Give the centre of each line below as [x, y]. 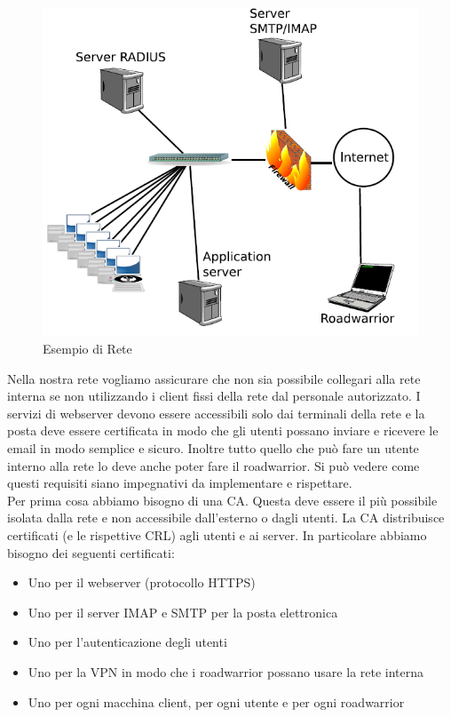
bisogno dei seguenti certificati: [91, 552]
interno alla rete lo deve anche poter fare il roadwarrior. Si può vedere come [214, 465]
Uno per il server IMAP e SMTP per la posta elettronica [183, 612]
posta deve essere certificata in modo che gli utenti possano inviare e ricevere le [223, 430]
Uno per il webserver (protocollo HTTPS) [142, 582]
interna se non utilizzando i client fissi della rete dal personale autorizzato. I [214, 396]
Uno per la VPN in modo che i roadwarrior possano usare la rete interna [226, 671]
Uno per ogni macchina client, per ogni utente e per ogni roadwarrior [216, 701]
